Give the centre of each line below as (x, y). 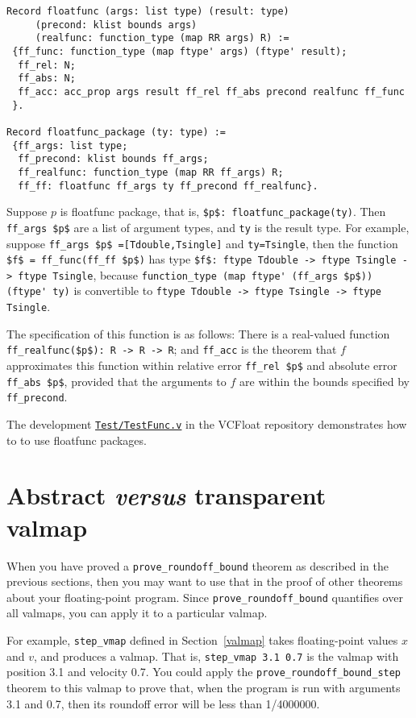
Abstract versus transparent (166, 496)
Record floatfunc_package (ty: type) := (116, 132)
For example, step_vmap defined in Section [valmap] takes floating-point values (202, 640)
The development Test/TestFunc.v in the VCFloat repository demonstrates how (207, 424)
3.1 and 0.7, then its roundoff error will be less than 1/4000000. (163, 703)
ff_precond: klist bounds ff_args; (113, 159)
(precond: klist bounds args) (116, 25)
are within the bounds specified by (325, 381)
